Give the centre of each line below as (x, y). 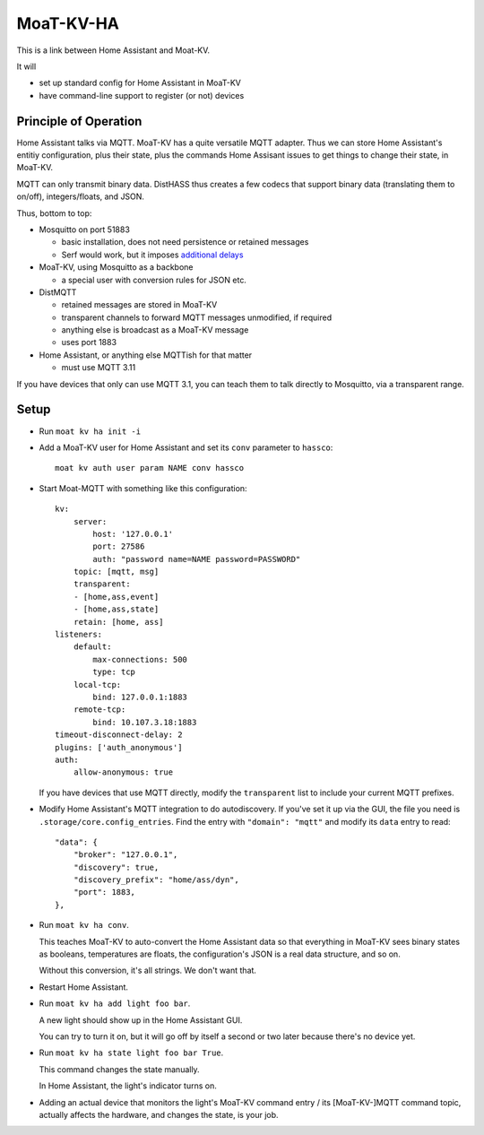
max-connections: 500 (140, 659)
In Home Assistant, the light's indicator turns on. (128, 1086)
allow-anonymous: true (123, 772)
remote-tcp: (99, 710)
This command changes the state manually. (120, 1069)
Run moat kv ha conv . (84, 925)
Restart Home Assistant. (84, 987)
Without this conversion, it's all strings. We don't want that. (148, 970)
